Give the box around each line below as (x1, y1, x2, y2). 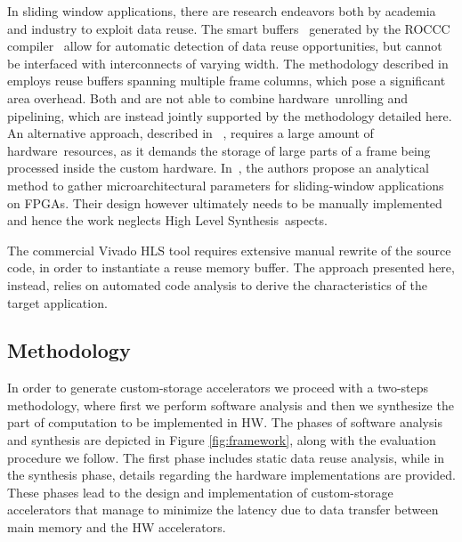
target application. (7, 293, 108, 311)
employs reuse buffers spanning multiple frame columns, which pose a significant (7, 71, 446, 90)
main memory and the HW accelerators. (7, 518, 226, 537)
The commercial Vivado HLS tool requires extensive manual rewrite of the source (7, 240, 451, 259)
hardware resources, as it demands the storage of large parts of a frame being (7, 141, 431, 159)
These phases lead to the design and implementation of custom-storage (7, 482, 393, 501)
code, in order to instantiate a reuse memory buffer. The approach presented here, (7, 258, 455, 277)
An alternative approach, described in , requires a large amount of (7, 124, 374, 142)
